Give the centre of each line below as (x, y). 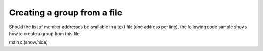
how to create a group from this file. (45, 33)
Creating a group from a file (66, 13)
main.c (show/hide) (28, 42)
